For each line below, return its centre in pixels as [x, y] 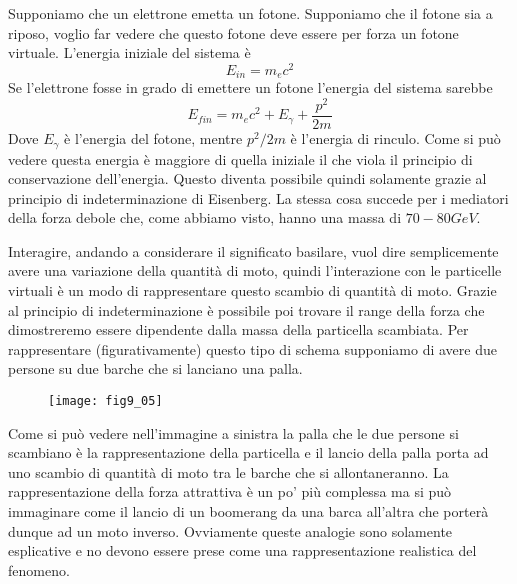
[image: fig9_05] [105, 401]
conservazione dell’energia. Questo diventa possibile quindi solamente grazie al [247, 178]
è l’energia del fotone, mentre [153, 138]
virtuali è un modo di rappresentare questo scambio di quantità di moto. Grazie [252, 290]
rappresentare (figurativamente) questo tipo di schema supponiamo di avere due [252, 348]
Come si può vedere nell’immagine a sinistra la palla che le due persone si [233, 432]
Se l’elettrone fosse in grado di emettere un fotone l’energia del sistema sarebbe [250, 87]
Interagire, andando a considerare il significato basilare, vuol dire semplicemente [253, 250]
